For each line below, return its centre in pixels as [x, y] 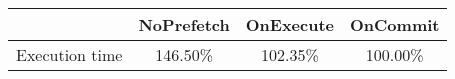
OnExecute [290, 24]
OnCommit [395, 24]
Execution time [69, 54]
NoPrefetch [184, 24]
